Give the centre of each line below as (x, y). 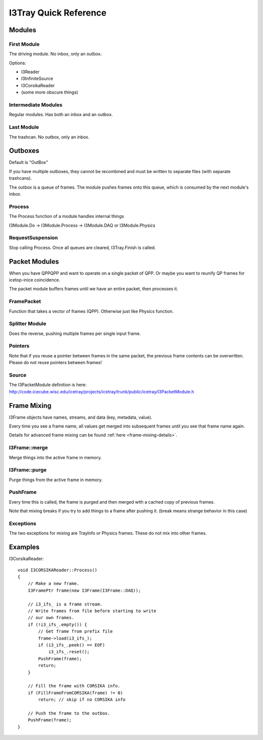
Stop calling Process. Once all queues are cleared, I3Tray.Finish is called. (82, 247)
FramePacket (25, 301)
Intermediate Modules (36, 105)
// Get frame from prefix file (75, 632)
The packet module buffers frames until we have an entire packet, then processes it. (94, 289)
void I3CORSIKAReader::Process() (57, 570)
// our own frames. (51, 618)
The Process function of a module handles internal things (66, 216)
